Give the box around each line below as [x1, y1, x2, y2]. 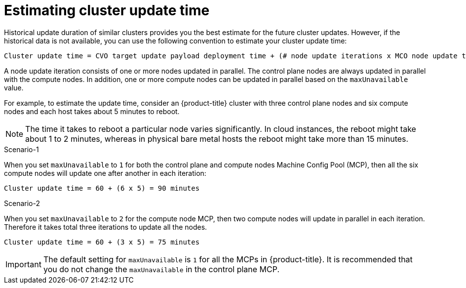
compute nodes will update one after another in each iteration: [4, 168, 206, 177]
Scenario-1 [4, 145, 39, 154]
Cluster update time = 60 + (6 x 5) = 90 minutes [4, 184, 200, 192]
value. [4, 83, 24, 92]
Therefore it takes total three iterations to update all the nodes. [4, 222, 207, 231]
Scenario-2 [4, 199, 40, 207]
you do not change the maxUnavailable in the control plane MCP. [43, 264, 280, 274]
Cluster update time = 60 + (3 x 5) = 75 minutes [4, 238, 200, 246]
